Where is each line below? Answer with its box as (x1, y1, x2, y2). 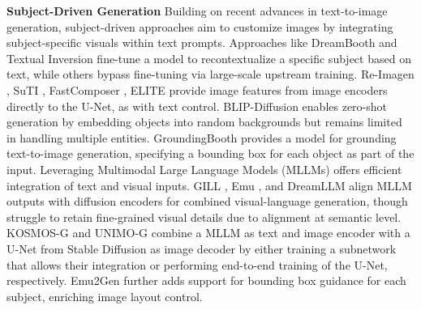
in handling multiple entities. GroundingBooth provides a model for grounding (6, 129, 397, 146)
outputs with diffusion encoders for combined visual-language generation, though (6, 193, 408, 210)
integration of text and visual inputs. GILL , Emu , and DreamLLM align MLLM (6, 176, 412, 193)
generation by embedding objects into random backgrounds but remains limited (6, 113, 402, 130)
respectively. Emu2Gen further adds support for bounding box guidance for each (6, 272, 406, 289)
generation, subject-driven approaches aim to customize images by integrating (6, 18, 393, 35)
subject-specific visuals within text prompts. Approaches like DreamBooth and (6, 34, 397, 51)
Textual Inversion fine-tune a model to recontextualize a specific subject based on (6, 49, 411, 66)
